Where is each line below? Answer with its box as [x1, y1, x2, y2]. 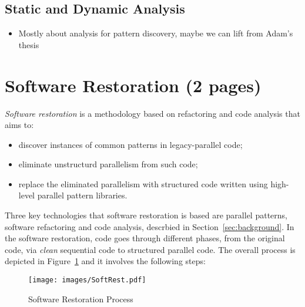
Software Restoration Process [28, 292, 133, 305]
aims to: [5, 119, 34, 131]
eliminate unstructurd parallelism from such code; [18, 158, 198, 170]
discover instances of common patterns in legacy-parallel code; [18, 138, 243, 150]
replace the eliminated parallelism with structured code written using [18, 177, 268, 190]
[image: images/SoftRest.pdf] [28, 276, 146, 285]
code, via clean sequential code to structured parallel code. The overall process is [5, 243, 296, 255]
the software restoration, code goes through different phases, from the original [5, 232, 285, 244]
